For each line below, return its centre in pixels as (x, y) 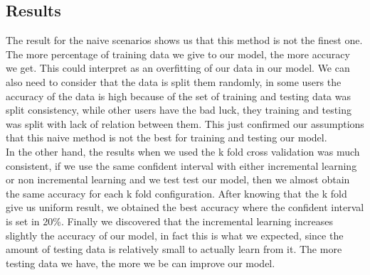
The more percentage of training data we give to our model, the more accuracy (178, 54)
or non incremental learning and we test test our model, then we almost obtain (178, 179)
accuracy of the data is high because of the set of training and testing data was (179, 96)
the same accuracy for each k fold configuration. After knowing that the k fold (176, 193)
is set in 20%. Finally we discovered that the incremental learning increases (169, 221)
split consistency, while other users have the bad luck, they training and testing (179, 110)
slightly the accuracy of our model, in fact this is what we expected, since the (175, 235)
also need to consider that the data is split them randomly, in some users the (174, 81)
